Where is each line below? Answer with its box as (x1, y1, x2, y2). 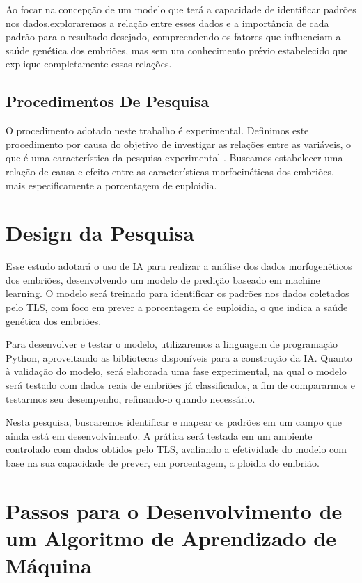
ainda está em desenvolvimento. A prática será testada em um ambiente (6, 428, 313, 442)
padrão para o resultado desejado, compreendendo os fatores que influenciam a (6, 29, 341, 44)
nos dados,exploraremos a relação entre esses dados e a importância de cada (6, 15, 329, 30)
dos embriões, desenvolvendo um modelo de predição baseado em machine (6, 272, 320, 287)
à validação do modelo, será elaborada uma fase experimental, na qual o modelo (6, 364, 347, 378)
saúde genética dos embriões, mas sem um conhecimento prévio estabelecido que (6, 42, 348, 57)
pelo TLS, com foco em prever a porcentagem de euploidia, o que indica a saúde (6, 300, 348, 314)
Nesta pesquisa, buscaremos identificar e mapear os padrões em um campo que (6, 415, 342, 429)
